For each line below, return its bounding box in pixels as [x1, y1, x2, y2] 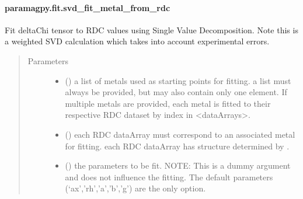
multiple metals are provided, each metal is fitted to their [65, 97, 271, 109]
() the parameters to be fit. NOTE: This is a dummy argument [65, 159, 291, 172]
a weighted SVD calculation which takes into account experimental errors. [5, 35, 270, 47]
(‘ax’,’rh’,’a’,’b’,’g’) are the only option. [65, 182, 206, 194]
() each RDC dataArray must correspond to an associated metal [65, 128, 295, 140]
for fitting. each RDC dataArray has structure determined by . [65, 139, 290, 152]
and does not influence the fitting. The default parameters [65, 170, 273, 183]
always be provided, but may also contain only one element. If [65, 86, 287, 98]
